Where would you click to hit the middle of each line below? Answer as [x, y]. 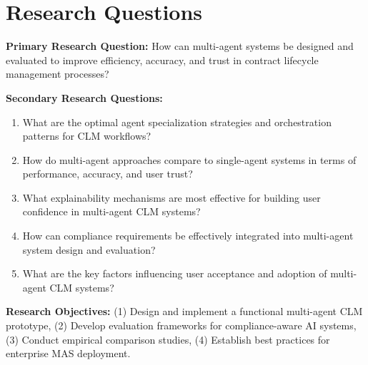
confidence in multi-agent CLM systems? [111, 211]
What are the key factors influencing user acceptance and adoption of [175, 273]
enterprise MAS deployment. [68, 353]
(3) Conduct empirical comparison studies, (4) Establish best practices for [168, 339]
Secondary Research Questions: [84, 97]
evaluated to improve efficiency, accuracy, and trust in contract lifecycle [162, 60]
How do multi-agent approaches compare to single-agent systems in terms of [189, 159]
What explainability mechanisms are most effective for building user [171, 197]
